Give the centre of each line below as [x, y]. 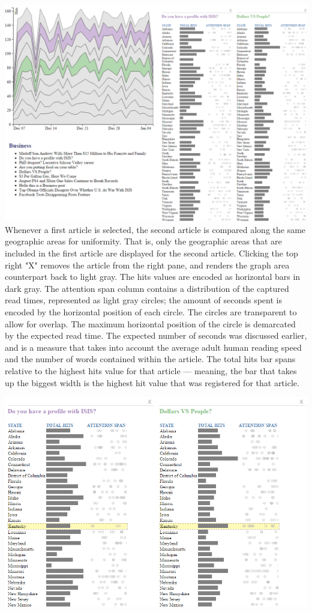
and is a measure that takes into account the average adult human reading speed [153, 347]
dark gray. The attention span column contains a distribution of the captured [147, 288]
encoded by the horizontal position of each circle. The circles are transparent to [151, 312]
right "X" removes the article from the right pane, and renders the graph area [147, 265]
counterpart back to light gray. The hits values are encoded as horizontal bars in [153, 277]
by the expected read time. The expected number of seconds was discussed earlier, [156, 335]
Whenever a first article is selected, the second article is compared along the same [155, 229]
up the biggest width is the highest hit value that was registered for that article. [152, 382]
